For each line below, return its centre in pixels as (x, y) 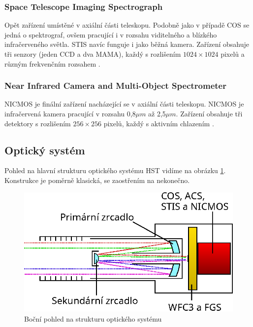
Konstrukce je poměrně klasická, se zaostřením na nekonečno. (97, 180)
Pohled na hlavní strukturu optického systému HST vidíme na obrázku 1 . (115, 170)
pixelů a (233, 54)
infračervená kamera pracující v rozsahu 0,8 (70, 113)
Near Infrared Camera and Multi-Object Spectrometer (115, 86)
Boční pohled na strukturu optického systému (93, 318)
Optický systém (45, 150)
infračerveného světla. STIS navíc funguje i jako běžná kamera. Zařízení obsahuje (127, 44)
